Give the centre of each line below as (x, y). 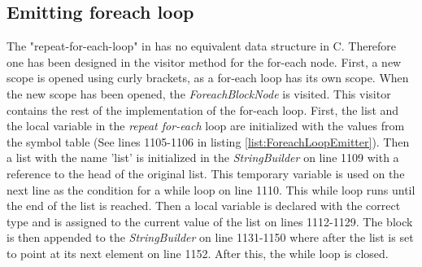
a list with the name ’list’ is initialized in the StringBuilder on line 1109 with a (203, 158)
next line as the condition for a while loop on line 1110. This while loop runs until (211, 189)
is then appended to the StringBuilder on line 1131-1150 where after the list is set (210, 237)
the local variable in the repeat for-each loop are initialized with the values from (206, 126)
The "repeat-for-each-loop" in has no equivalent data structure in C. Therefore (202, 46)
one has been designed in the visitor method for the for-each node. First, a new (204, 61)
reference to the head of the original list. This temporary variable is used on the (206, 173)
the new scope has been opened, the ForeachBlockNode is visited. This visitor (199, 93)
